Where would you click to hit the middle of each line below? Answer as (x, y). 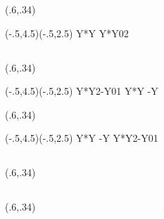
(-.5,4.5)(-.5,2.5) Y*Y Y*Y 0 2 (67, 33)
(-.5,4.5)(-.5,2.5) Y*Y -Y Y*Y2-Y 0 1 (82, 138)
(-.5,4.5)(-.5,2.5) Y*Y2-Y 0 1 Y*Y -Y (82, 91)
